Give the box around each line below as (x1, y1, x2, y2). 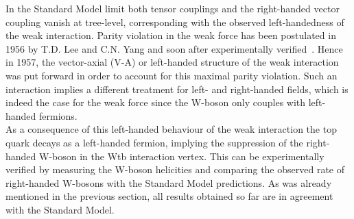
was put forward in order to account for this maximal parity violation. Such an (5, 68, 338, 82)
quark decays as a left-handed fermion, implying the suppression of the (5, 135, 303, 149)
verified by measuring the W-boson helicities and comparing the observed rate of (5, 162, 345, 177)
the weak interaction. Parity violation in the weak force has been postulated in (5, 28, 336, 42)
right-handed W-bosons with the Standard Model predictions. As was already (5, 175, 332, 190)
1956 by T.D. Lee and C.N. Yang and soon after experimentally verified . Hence (5, 41, 343, 55)
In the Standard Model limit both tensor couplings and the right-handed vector (5, 1, 340, 15)
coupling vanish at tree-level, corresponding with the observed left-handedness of (5, 14, 344, 29)
